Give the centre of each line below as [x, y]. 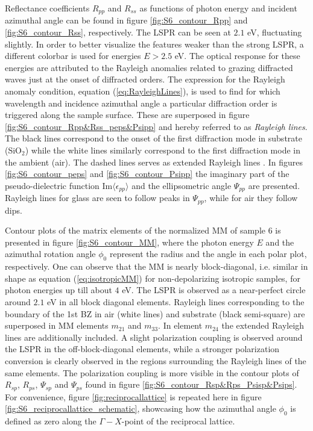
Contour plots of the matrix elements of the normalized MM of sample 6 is [143, 230]
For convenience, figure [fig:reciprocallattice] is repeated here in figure [133, 396]
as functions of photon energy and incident [218, 8]
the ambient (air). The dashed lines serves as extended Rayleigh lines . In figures [154, 162]
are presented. [274, 185]
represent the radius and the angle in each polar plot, [208, 254]
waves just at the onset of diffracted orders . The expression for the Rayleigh [145, 79]
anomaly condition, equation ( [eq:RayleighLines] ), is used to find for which [143, 91]
